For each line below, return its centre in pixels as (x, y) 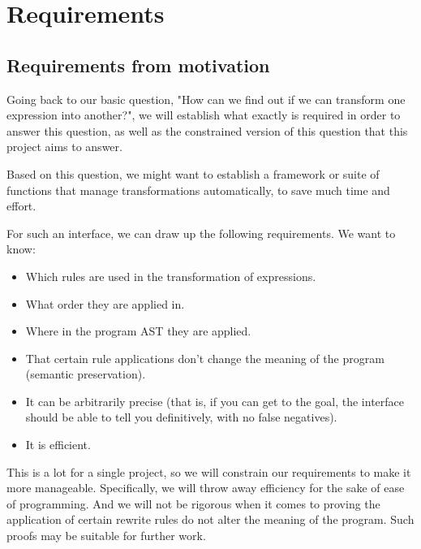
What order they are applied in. (105, 303)
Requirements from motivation (138, 65)
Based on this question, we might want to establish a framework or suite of (193, 173)
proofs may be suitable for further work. (106, 536)
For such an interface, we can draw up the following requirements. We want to (201, 233)
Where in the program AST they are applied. (138, 331)
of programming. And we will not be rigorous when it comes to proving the (193, 503)
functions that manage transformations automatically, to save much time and (198, 190)
